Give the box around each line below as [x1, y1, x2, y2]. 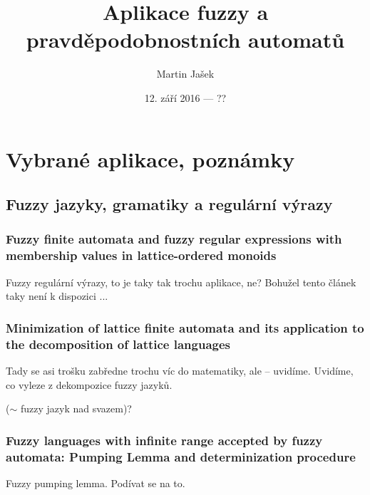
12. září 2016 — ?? [144, 90, 227, 105]
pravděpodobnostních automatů [26, 25, 345, 54]
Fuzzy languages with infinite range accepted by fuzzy [6, 431, 323, 449]
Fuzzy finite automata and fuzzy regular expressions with [6, 230, 342, 248]
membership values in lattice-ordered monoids [6, 246, 277, 264]
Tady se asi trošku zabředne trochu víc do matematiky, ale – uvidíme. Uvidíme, [6, 363, 354, 377]
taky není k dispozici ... [6, 288, 108, 303]
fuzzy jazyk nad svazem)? [20, 401, 132, 416]
